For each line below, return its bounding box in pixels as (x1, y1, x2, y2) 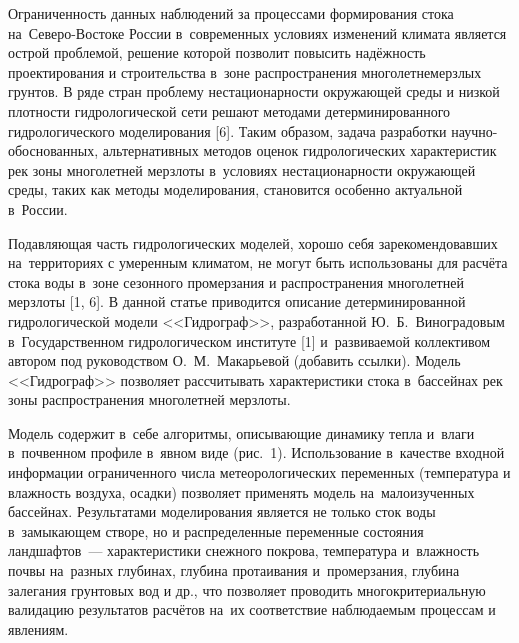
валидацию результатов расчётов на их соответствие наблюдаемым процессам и (8, 599, 496, 620)
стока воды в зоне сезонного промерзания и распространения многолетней (8, 271, 464, 292)
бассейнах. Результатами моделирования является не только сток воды (8, 501, 436, 522)
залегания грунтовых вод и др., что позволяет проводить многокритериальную (8, 579, 486, 600)
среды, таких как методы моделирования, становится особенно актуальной (8, 179, 463, 200)
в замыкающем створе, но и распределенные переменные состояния (8, 520, 424, 541)
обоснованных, (8, 140, 99, 161)
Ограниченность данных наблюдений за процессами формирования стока (8, 3, 454, 23)
